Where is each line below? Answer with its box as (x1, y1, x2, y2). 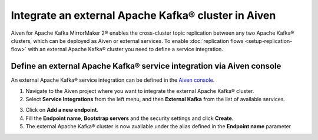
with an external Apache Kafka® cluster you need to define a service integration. (27, 46, 224, 53)
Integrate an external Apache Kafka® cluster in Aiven (11, 9, 276, 22)
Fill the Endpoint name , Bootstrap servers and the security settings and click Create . (25, 115, 234, 122)
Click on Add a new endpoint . (25, 106, 98, 114)
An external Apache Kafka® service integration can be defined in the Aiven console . (11, 76, 215, 84)
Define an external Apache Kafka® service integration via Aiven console (11, 61, 281, 71)
